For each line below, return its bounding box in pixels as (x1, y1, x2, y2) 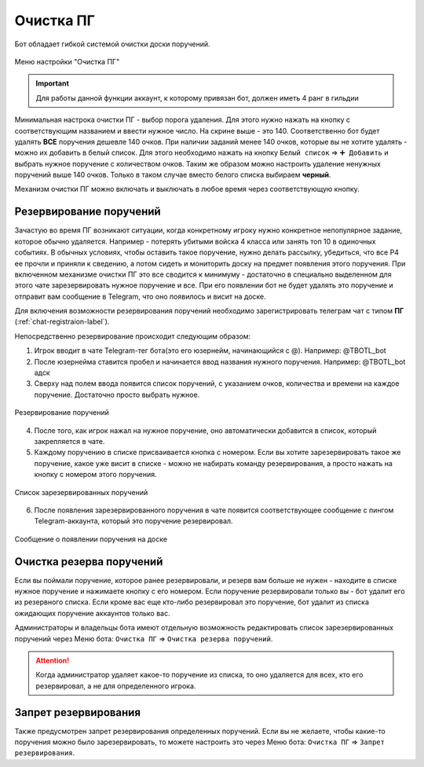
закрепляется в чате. (34, 437, 105, 446)
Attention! (35, 655, 70, 665)
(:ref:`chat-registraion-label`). (14, 317, 110, 326)
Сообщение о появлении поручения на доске (14, 534, 168, 544)
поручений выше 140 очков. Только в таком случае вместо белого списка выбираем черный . (14, 170, 331, 180)
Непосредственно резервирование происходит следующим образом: (14, 331, 251, 341)
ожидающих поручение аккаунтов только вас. (14, 608, 170, 618)
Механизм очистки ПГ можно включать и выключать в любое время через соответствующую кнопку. (14, 185, 360, 194)
